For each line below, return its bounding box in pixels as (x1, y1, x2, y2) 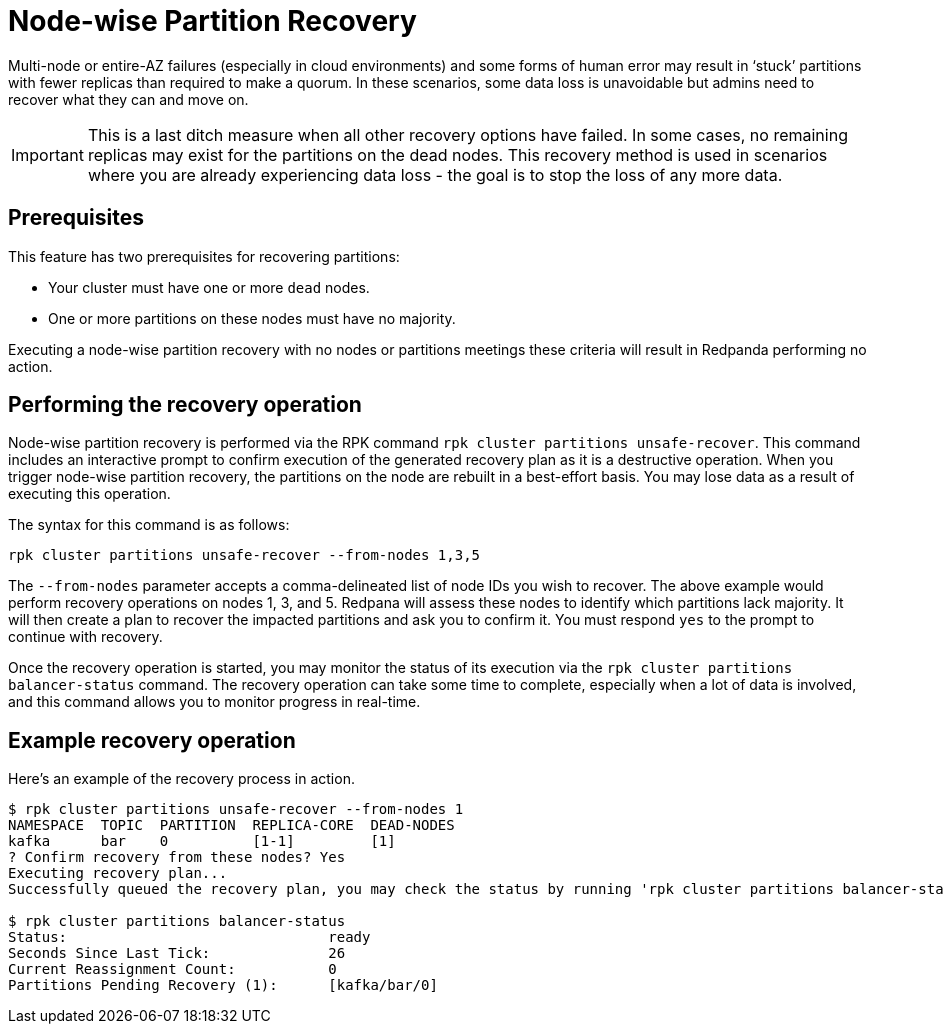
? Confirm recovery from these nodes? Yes (8, 849, 346, 866)
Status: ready (8, 929, 371, 946)
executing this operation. (8, 485, 171, 503)
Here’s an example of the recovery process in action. (8, 770, 355, 788)
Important (11, 144, 84, 165)
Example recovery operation (8, 727, 296, 753)
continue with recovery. (8, 628, 163, 646)
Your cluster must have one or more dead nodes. (48, 278, 370, 296)
